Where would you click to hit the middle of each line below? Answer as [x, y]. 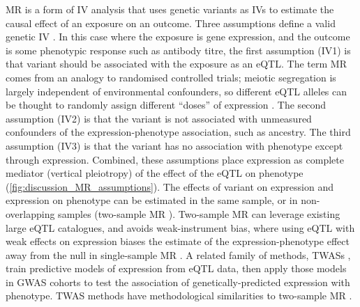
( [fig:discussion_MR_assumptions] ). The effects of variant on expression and [170, 186]
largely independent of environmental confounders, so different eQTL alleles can [177, 91]
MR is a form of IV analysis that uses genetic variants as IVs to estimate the [170, 9]
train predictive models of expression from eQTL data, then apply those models [176, 268]
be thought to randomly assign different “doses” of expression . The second [166, 105]
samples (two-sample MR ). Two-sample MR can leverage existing [199, 213]
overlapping [30, 213]
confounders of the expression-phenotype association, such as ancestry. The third [178, 132]
